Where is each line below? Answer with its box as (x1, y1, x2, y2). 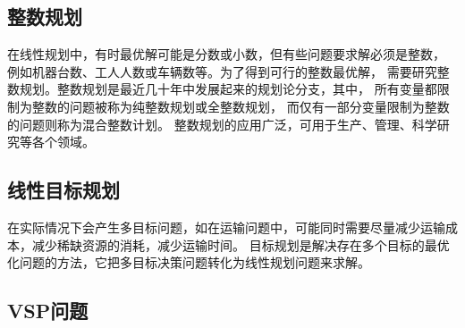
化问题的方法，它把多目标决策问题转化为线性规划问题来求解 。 (7, 253, 370, 272)
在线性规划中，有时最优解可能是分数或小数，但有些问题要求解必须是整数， (7, 45, 445, 63)
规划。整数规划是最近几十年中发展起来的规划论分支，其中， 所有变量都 (19, 80, 437, 98)
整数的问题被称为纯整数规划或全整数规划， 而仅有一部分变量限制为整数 (31, 97, 450, 115)
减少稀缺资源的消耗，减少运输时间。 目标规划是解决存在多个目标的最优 (31, 235, 450, 254)
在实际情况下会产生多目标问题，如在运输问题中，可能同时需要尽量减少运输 (7, 217, 445, 236)
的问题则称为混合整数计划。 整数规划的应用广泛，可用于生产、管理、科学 (7, 114, 437, 133)
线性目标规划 (7, 176, 120, 204)
